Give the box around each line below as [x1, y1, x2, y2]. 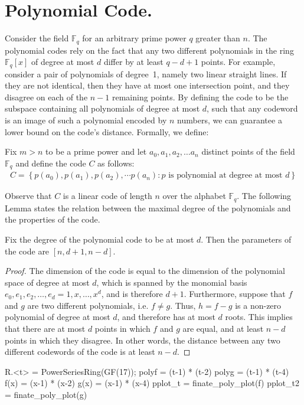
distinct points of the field [201, 145, 295, 158]
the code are [5, 244, 50, 257]
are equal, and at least [182, 322, 264, 335]
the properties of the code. [5, 213, 100, 226]
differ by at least [103, 55, 164, 68]
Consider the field [5, 32, 69, 44]
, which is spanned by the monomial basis [96, 276, 247, 288]
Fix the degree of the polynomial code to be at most [5, 233, 194, 245]
